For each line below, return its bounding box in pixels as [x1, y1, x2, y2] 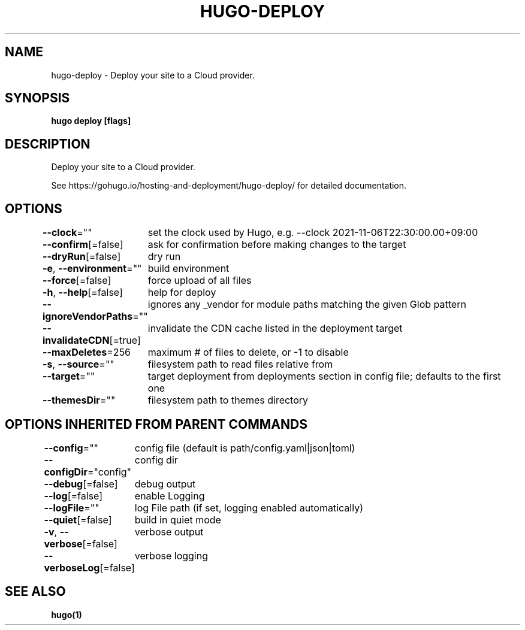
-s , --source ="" [42, 358, 114, 371]
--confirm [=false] [42, 238, 123, 251]
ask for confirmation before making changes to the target [147, 238, 406, 251]
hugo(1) [51, 609, 82, 620]
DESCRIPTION [5, 136, 90, 152]
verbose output [134, 525, 204, 538]
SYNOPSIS [5, 90, 70, 106]
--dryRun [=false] [42, 250, 121, 263]
